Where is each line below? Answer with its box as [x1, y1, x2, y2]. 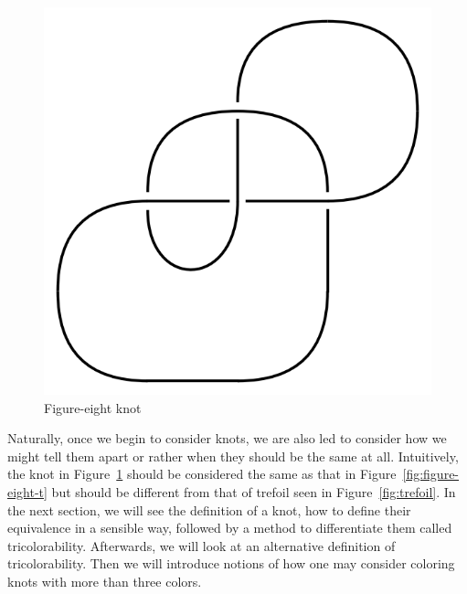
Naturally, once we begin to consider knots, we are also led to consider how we [7, 429, 447, 448]
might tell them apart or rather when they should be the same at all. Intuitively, [7, 446, 459, 465]
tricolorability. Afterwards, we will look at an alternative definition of [7, 536, 396, 555]
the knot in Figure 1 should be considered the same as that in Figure [7, 464, 397, 483]
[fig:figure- [402, 464, 460, 483]
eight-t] [7, 482, 48, 501]
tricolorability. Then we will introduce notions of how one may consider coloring [7, 554, 455, 573]
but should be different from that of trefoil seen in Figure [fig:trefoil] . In [51, 482, 456, 501]
